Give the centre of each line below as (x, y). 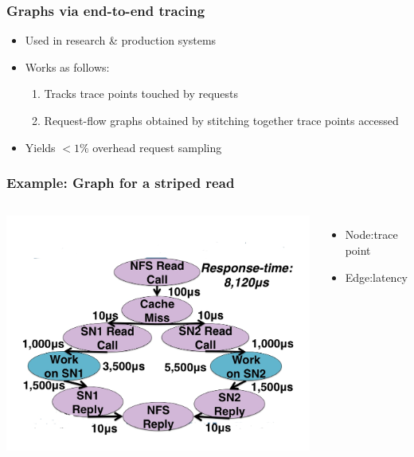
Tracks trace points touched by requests (141, 94)
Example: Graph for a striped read (121, 183)
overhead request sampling (157, 147)
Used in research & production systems (121, 40)
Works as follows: (67, 66)
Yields (40, 147)
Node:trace (371, 234)
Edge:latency (376, 277)
